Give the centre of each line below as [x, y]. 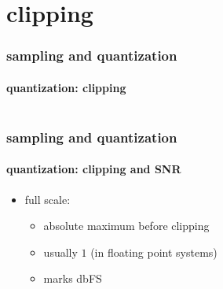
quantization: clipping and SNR [94, 169]
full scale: [48, 199]
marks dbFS [73, 278]
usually [60, 252]
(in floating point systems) [154, 252]
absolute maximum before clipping [126, 226]
